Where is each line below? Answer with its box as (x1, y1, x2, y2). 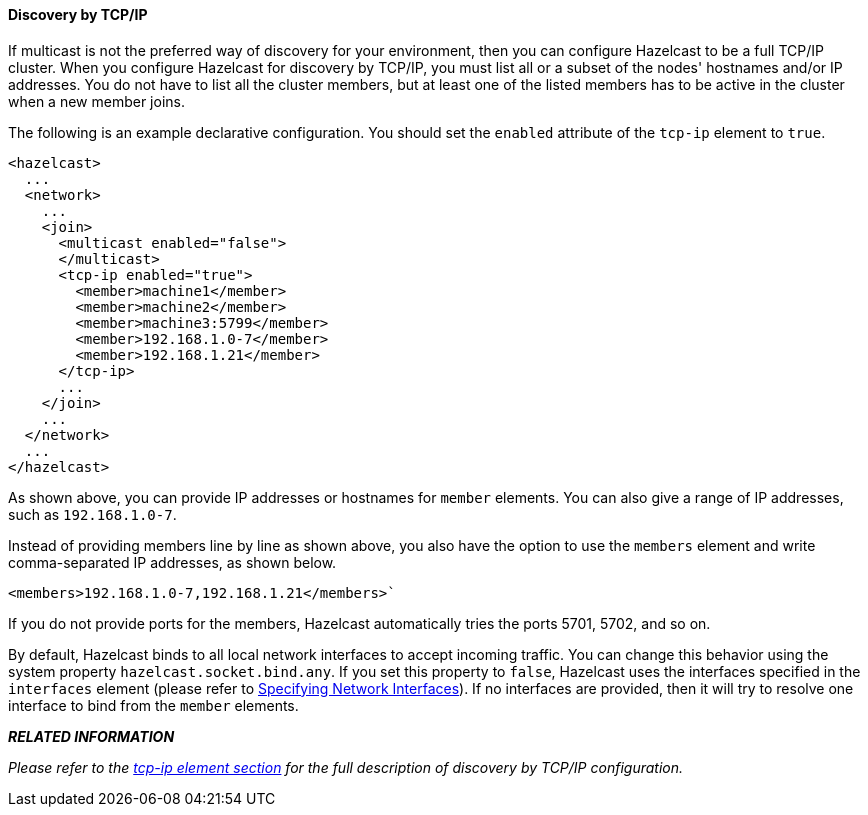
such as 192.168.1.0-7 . (8, 505, 177, 523)
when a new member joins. (8, 92, 185, 110)
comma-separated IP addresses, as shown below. (8, 553, 337, 571)
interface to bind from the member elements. (8, 696, 299, 714)
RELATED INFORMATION (8, 727, 175, 745)
